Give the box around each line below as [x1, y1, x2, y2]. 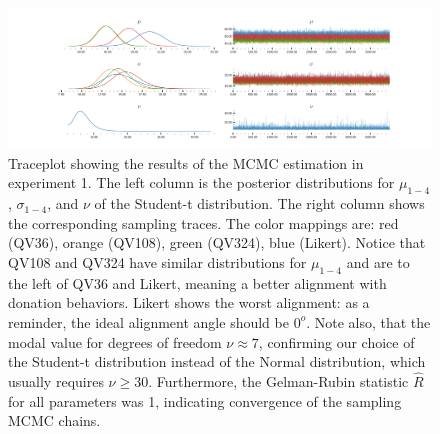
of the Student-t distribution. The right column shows [94, 193, 425, 214]
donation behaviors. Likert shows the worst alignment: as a [8, 292, 370, 313]
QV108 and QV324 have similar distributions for [8, 251, 307, 272]
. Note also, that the [306, 311, 431, 332]
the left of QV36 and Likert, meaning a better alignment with [8, 272, 387, 293]
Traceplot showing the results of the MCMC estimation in [8, 152, 364, 173]
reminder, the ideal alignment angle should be [8, 311, 289, 332]
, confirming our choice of [258, 331, 415, 352]
